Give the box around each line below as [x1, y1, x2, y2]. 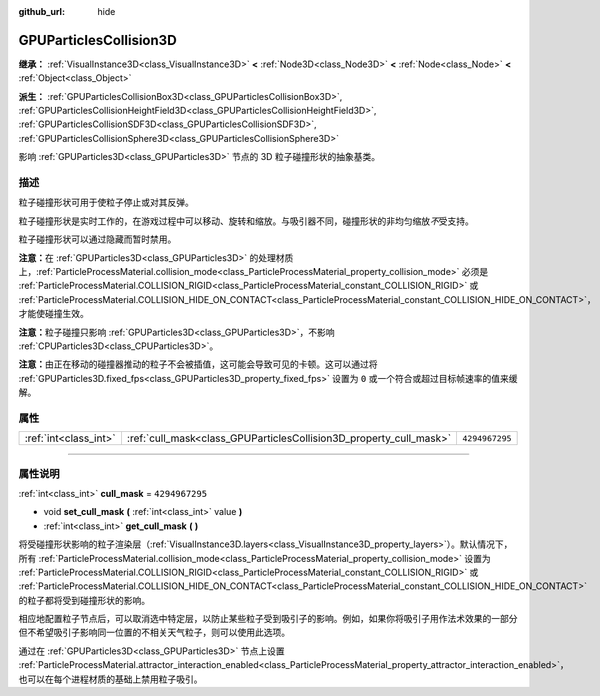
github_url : [18, 6, 65, 17]
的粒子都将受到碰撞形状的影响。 [18, 594, 150, 606]
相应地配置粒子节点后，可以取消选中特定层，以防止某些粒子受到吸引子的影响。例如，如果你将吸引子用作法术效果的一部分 [18, 613, 518, 625]
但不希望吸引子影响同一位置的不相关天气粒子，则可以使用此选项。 [18, 626, 290, 639]
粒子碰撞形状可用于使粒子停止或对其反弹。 [18, 196, 194, 209]
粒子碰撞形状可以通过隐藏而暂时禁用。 [18, 233, 177, 245]
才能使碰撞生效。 [18, 308, 89, 320]
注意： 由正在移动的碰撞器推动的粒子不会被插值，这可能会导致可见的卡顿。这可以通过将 [18, 358, 378, 370]
